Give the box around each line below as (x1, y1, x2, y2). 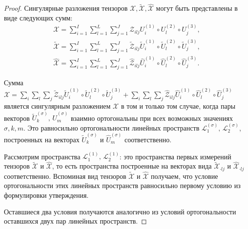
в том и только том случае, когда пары (121, 101, 236, 111)
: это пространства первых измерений (119, 151, 231, 161)
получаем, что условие (151, 171, 218, 181)
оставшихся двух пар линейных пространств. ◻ (4, 216, 147, 226)
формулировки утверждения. (4, 190, 89, 200)
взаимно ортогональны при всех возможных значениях (70, 113, 233, 123)
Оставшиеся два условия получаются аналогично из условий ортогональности (4, 206, 236, 216)
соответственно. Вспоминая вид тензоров (4, 171, 126, 181)
